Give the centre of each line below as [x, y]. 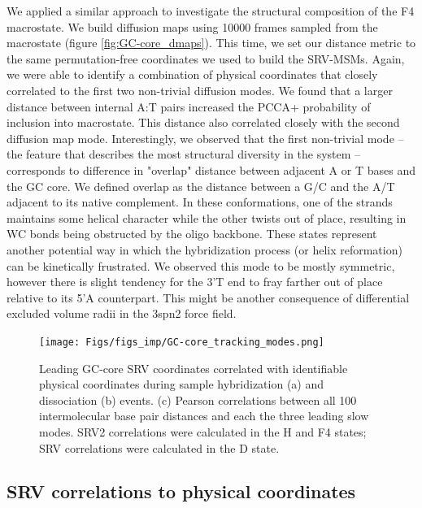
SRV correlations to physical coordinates [181, 491]
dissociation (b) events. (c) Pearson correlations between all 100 [198, 399]
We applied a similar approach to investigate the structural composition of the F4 [211, 11]
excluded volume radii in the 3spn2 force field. [122, 313]
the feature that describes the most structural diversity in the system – [184, 154]
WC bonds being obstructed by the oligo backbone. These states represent [192, 234]
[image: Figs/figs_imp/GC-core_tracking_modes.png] [182, 342]
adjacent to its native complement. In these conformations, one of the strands [200, 202]
